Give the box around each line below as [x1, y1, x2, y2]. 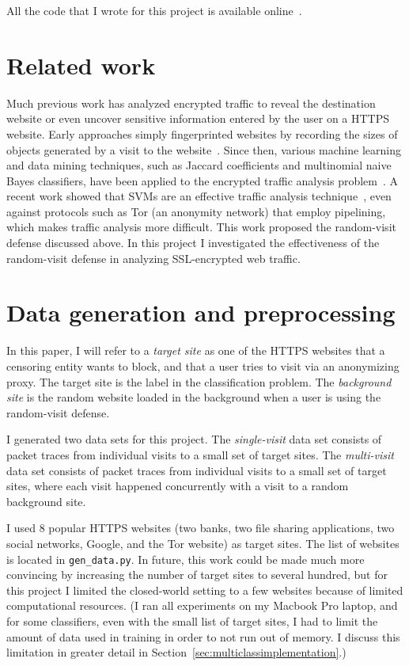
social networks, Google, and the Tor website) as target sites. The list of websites [6, 535, 400, 551]
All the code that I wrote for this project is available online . [6, 2, 302, 18]
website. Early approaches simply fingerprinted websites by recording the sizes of [6, 125, 398, 142]
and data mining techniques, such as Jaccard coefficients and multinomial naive [6, 157, 392, 173]
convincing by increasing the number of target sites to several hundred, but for [6, 566, 388, 583]
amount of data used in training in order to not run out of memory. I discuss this [6, 628, 400, 645]
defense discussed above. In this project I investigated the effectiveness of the [6, 234, 380, 251]
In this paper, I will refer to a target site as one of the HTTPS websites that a [6, 342, 385, 359]
